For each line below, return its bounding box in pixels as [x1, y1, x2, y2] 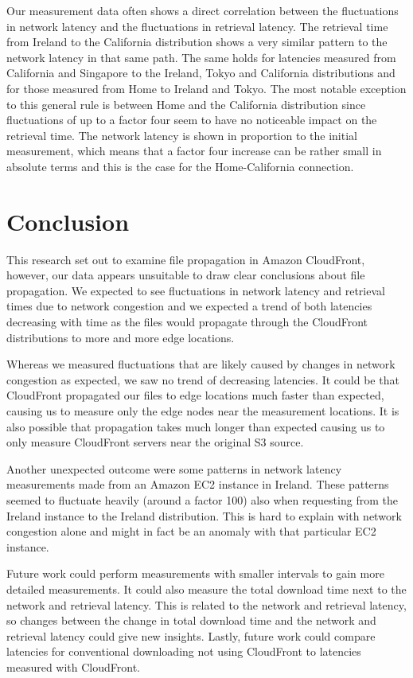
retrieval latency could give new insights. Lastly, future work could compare [6, 627, 376, 644]
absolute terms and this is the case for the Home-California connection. [6, 158, 354, 174]
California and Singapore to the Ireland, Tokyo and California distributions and [6, 64, 395, 81]
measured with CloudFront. [6, 658, 140, 675]
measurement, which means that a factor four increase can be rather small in [6, 142, 382, 159]
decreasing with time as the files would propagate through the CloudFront [6, 314, 368, 330]
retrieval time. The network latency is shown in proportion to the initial [6, 127, 357, 143]
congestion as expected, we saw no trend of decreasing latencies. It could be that [6, 371, 399, 388]
